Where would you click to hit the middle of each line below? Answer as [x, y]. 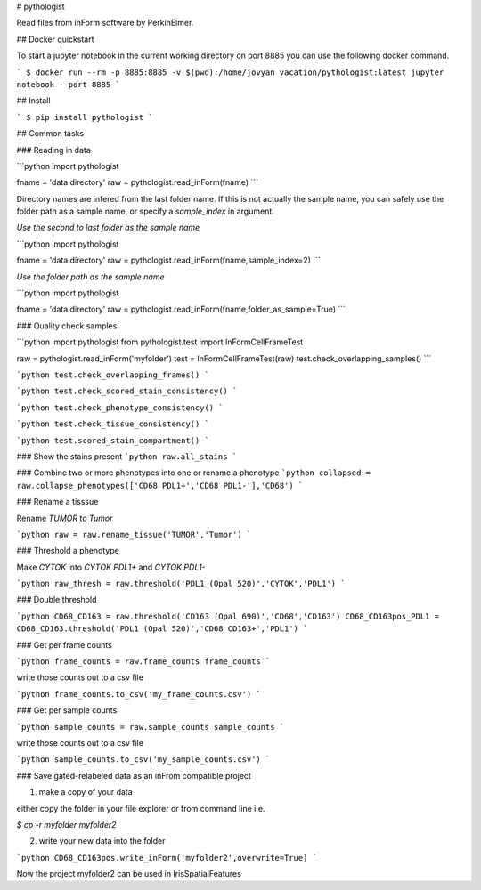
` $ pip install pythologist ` [85, 117]
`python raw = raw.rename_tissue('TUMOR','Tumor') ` [134, 534]
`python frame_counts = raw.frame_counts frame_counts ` [143, 662]
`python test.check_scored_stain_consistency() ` [127, 391]
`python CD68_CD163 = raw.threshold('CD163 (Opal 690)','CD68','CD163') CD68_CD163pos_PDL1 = [228, 616]
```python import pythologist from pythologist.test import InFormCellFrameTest [160, 342]
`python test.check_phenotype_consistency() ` [120, 408]
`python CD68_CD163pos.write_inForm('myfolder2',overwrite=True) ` [167, 858]
